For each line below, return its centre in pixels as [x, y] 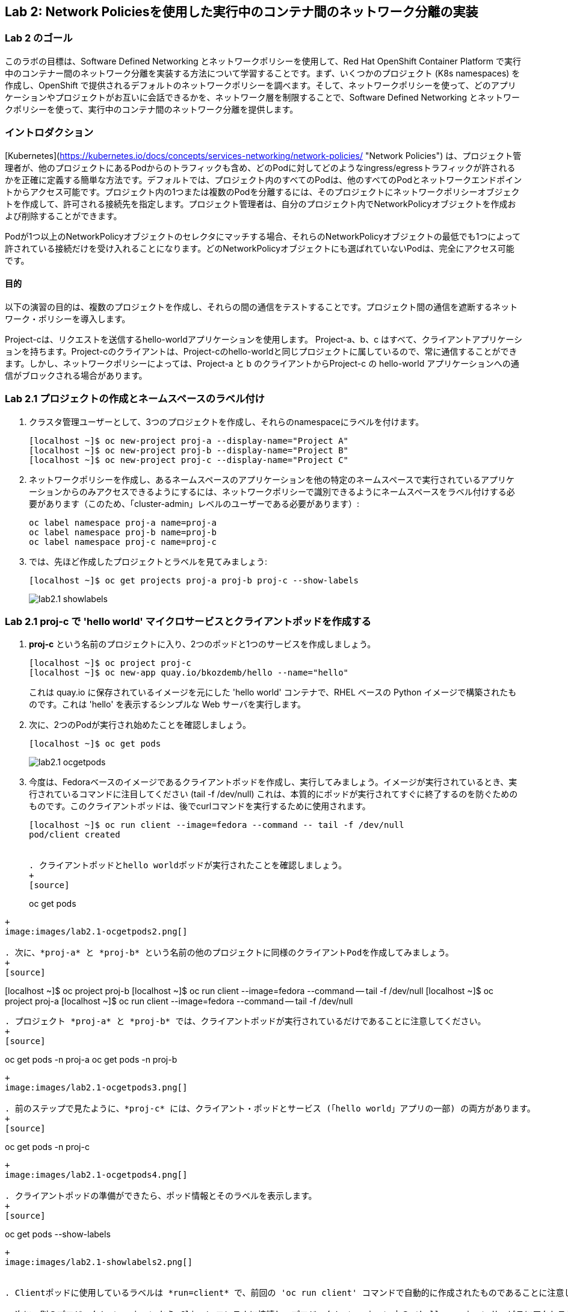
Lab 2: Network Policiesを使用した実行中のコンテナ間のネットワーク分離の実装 [242, 12]
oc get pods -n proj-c [47, 1147]
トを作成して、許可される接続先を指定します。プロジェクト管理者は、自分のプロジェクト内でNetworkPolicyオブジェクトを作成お [261, 204]
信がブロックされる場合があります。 [76, 375]
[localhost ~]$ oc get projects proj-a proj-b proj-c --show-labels [194, 580]
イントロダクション [49, 133]
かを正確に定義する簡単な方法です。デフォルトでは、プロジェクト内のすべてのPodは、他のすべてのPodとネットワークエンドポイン [264, 179]
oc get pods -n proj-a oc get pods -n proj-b [91, 1060]
